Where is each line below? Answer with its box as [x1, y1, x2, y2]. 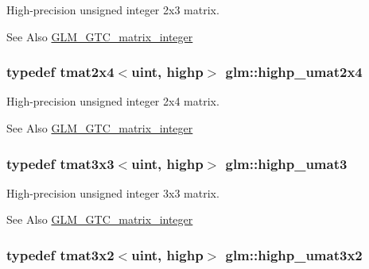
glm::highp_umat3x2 [225, 244, 363, 264]
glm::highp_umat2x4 [225, 62, 363, 82]
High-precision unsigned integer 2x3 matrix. [6, 2, 219, 17]
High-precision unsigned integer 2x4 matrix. [6, 93, 219, 110]
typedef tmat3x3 [6, 153, 115, 173]
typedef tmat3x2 [6, 244, 115, 264]
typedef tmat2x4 [6, 62, 115, 82]
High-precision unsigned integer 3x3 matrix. [6, 184, 219, 201]
